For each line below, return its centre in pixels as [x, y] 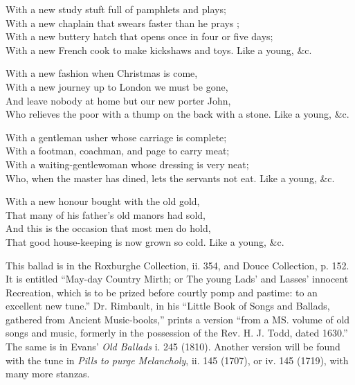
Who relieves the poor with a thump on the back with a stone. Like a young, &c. [177, 114]
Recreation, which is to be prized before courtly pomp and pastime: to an [162, 292]
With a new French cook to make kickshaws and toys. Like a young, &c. [159, 50]
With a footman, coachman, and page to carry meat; [118, 151]
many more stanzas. [48, 374]
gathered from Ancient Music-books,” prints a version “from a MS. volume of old [178, 319]
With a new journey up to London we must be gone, [117, 86]
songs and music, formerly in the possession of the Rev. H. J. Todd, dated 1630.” [177, 333]
